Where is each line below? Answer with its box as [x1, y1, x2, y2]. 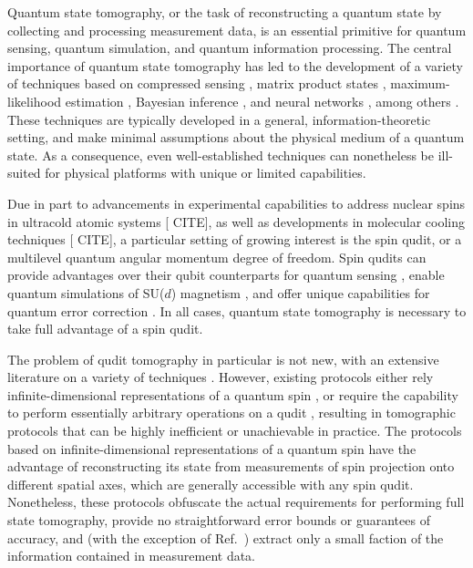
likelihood [7, 91, 62, 110]
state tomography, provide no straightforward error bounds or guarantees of [7, 511, 430, 530]
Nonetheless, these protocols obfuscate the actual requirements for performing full [7, 492, 465, 511]
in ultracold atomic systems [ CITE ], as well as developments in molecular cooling [7, 212, 465, 231]
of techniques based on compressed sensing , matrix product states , [7, 74, 386, 93]
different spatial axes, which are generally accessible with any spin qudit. [7, 474, 414, 493]
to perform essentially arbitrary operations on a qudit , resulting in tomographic [7, 403, 456, 422]
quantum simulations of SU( [7, 283, 165, 302]
